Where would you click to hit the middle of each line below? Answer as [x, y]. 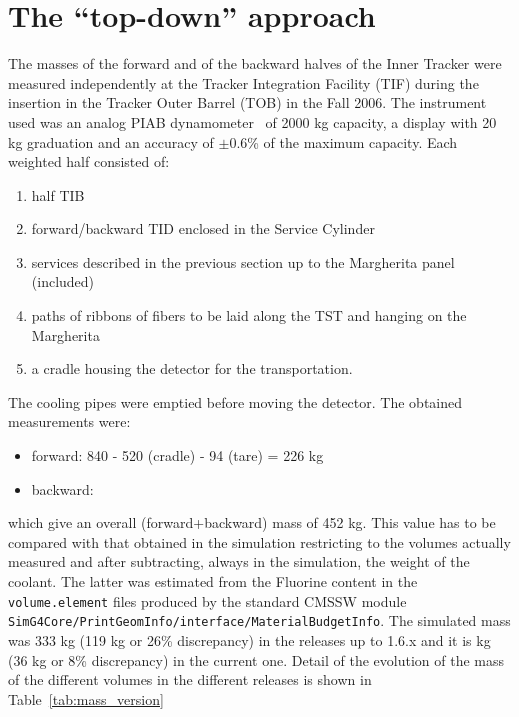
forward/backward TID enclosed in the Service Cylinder [203, 228]
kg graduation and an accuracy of [111, 141]
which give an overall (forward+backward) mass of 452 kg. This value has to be [252, 522]
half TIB [58, 194]
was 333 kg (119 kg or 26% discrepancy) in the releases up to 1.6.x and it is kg [249, 639]
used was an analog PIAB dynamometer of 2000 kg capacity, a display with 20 [252, 121]
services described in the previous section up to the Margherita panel [243, 261]
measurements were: [69, 421]
